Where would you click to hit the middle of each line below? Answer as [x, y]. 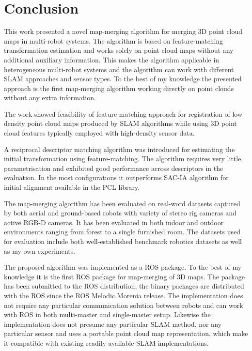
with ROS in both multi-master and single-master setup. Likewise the [107, 314]
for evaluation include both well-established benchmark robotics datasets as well [123, 241]
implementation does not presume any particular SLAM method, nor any [113, 324]
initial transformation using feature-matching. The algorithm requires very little [123, 159]
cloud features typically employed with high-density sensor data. [99, 133]
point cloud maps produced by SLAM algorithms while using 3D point [132, 123]
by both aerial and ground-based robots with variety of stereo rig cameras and [120, 213]
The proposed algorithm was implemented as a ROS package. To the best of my [123, 267]
